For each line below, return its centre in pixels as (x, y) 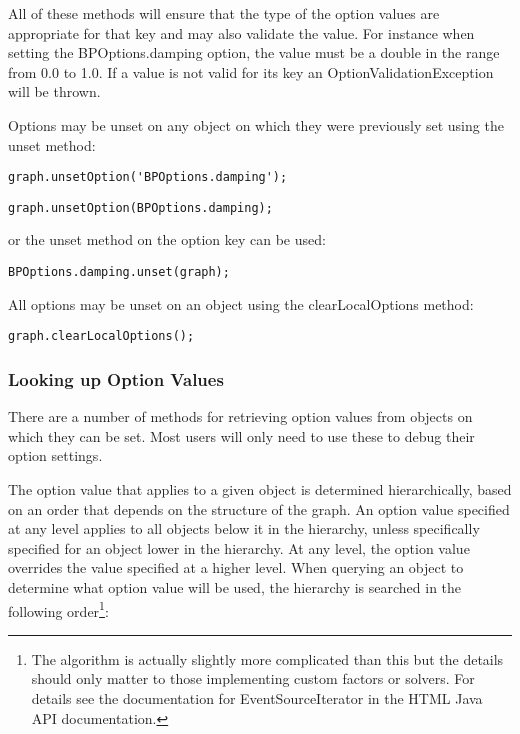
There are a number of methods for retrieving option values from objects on (240, 416)
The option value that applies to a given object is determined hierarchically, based (260, 488)
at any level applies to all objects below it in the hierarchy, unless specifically (244, 528)
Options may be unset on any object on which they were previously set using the (256, 124)
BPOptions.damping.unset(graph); (119, 272)
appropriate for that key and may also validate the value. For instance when (241, 32)
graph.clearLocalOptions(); (101, 336)
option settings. (55, 455)
